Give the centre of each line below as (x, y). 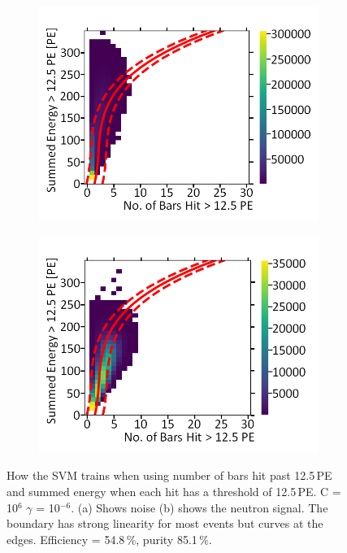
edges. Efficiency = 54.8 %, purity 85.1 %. (109, 539)
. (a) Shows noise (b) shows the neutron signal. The (200, 507)
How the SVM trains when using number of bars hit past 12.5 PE (169, 475)
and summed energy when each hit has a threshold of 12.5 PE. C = (174, 491)
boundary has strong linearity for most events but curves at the (165, 523)
